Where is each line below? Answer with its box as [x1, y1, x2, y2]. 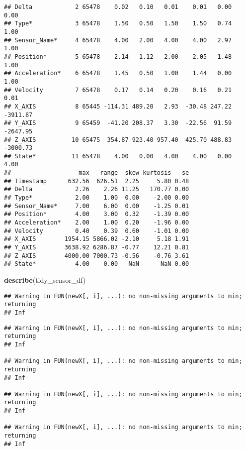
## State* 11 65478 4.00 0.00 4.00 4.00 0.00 [4, 152, 232, 160]
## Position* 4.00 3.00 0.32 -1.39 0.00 [4, 211, 189, 218]
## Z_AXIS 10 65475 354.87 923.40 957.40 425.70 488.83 [4, 136, 232, 143]
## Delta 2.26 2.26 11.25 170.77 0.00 [4, 186, 189, 193]
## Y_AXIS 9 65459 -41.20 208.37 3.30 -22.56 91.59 [4, 119, 232, 127]
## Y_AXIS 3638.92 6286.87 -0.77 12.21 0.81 [4, 244, 189, 251]
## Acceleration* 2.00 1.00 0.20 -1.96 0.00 [4, 219, 189, 226]
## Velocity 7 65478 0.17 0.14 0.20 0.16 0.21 [4, 86, 232, 94]
